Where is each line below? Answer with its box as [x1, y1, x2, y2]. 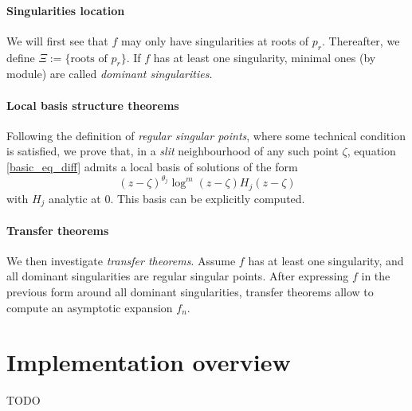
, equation [347, 143, 396, 159]
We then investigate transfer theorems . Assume [6, 252, 236, 268]
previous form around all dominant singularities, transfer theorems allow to [6, 283, 374, 299]
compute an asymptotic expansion [6, 299, 173, 315]
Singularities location [6, 2, 125, 18]
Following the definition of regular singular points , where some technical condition [6, 127, 406, 143]
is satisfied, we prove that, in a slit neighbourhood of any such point [6, 143, 339, 159]
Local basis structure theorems [6, 96, 179, 113]
